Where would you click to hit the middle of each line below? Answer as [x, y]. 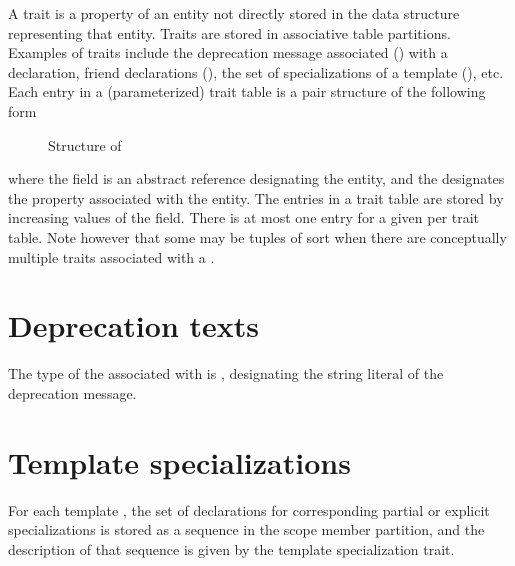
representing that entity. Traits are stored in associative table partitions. [229, 32]
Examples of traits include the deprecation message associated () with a [228, 52]
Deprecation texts [133, 325]
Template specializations [179, 461]
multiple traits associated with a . [111, 256]
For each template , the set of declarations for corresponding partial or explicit [249, 509]
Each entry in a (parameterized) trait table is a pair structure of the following [247, 91]
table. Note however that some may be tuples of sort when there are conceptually [257, 236]
